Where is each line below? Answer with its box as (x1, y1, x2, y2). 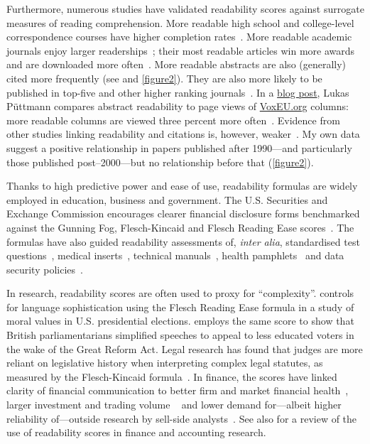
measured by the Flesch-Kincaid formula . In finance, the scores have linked (6, 369, 337, 384)
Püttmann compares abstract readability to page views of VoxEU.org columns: (6, 99, 349, 114)
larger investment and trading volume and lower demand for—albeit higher (6, 397, 342, 412)
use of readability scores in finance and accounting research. (6, 425, 266, 440)
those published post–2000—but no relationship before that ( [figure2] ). (6, 154, 314, 169)
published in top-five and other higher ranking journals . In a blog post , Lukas (6, 85, 349, 99)
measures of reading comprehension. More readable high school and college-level (6, 15, 354, 30)
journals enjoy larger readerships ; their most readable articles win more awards (6, 43, 355, 58)
